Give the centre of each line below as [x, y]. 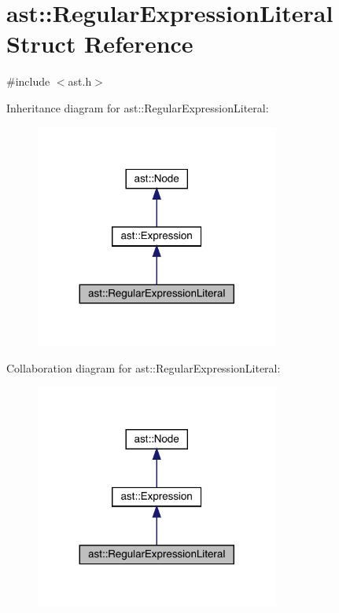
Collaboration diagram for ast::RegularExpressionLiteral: [144, 368]
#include [28, 81]
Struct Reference [100, 44]
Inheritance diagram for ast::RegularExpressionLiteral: [138, 107]
